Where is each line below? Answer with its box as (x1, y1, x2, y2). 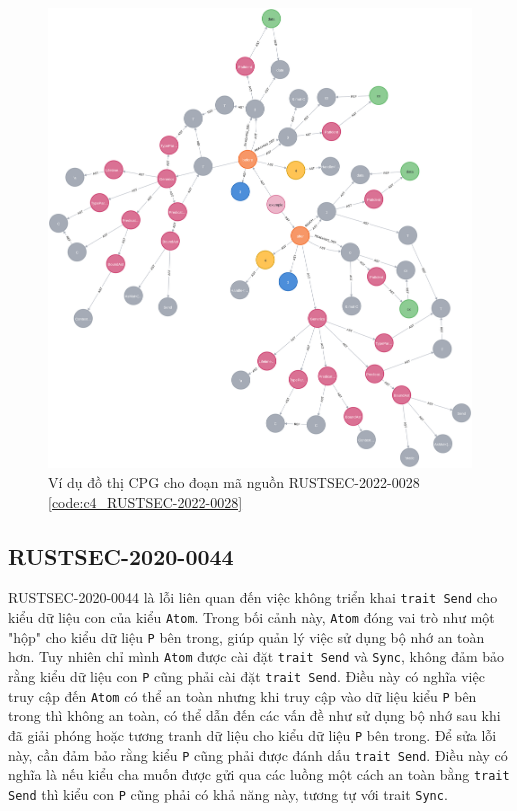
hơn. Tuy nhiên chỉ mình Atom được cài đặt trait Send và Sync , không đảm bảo (8, 646, 505, 667)
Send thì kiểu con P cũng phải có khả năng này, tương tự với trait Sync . (8, 783, 448, 804)
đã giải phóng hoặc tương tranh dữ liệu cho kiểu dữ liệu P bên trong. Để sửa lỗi (8, 724, 497, 745)
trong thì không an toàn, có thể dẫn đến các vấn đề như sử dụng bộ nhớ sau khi (8, 705, 501, 726)
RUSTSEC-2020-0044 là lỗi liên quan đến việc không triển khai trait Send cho (8, 587, 498, 608)
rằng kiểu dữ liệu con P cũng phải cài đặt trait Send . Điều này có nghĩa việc (8, 666, 485, 687)
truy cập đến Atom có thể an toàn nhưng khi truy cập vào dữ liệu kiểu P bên (8, 685, 477, 706)
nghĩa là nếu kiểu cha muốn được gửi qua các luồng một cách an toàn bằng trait (8, 764, 510, 785)
